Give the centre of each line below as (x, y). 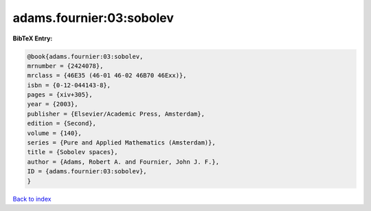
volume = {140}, (55, 133)
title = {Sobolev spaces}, (72, 152)
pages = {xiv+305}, (60, 95)
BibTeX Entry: (33, 38)
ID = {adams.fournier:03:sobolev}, (87, 172)
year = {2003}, (53, 104)
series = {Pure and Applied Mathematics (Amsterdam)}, (121, 143)
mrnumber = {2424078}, (65, 66)
